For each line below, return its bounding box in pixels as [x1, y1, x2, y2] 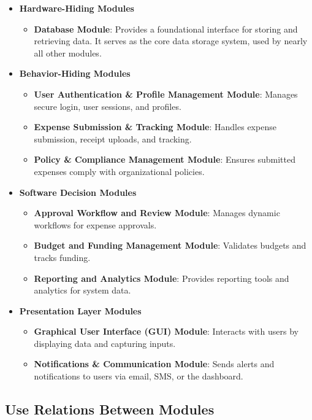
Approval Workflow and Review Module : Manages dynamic [34, 206, 280, 219]
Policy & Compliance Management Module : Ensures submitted [34, 153, 296, 166]
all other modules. [34, 46, 102, 59]
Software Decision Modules [19, 185, 137, 198]
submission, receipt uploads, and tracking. [34, 132, 192, 145]
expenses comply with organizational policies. [34, 165, 205, 177]
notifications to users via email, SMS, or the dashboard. [34, 370, 243, 383]
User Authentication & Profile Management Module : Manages [34, 87, 298, 100]
